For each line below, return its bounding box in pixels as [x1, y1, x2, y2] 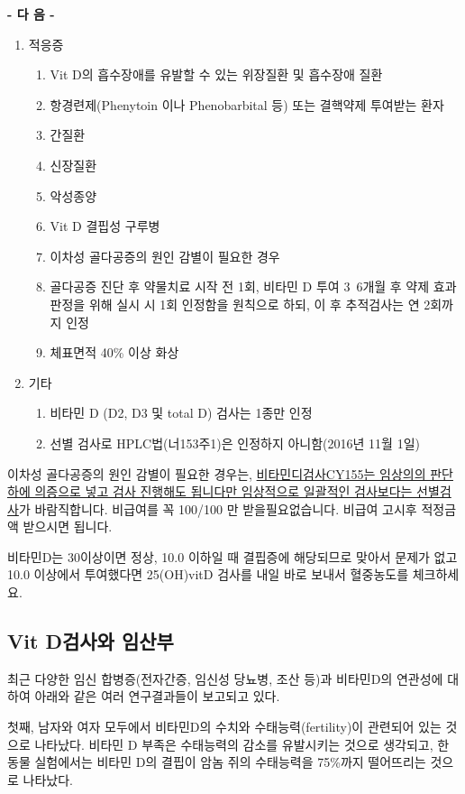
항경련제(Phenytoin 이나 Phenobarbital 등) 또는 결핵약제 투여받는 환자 [50, 95, 444, 114]
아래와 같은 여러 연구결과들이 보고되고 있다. [34, 687, 280, 706]
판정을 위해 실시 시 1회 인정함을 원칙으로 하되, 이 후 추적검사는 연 [50, 294, 420, 313]
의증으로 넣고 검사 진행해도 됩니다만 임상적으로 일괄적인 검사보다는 [34, 482, 413, 501]
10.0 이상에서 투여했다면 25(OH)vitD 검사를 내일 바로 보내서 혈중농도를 [7, 565, 409, 584]
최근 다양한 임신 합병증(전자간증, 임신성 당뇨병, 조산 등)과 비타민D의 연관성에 [7, 669, 443, 688]
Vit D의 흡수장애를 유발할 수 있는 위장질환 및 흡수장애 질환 [50, 65, 383, 84]
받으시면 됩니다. [23, 517, 113, 536]
